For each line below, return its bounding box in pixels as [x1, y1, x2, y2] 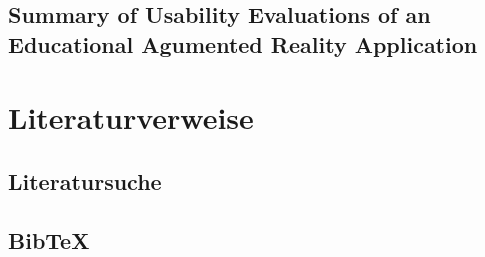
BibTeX [8, 224, 90, 255]
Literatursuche [8, 165, 162, 196]
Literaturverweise [8, 97, 254, 138]
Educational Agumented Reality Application [8, 28, 478, 59]
